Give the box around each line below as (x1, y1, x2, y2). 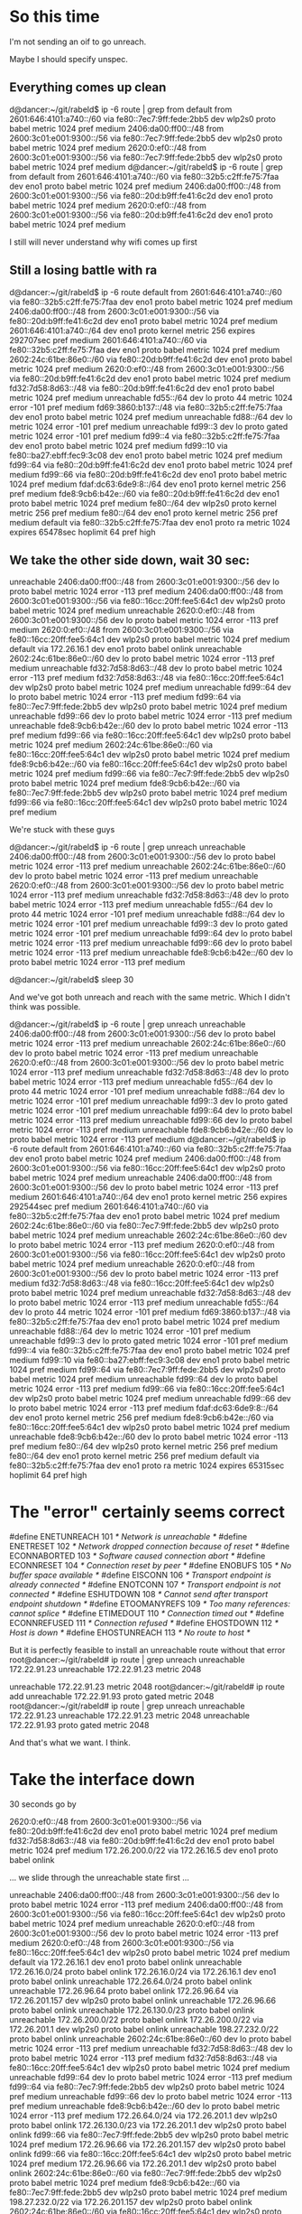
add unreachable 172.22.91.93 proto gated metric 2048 (9, 1691, 215, 1702)
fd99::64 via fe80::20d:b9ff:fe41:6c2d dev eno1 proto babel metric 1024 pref (9, 459, 293, 470)
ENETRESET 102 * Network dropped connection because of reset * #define (9, 1541, 290, 1552)
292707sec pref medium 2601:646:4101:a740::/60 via (9, 334, 207, 345)
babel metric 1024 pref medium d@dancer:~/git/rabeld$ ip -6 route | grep (9, 161, 284, 172)
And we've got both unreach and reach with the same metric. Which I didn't (9, 991, 290, 1003)
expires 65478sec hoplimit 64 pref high (9, 526, 156, 537)
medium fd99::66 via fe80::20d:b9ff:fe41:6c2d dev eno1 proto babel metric (9, 469, 288, 479)
